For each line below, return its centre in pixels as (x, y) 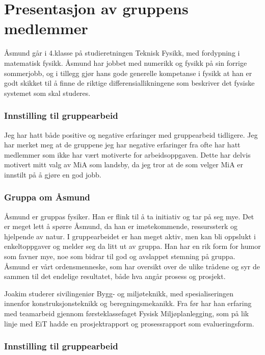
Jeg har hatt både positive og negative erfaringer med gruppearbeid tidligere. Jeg (131, 134)
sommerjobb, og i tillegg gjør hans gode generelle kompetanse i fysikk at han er (128, 73)
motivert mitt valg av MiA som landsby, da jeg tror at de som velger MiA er (124, 164)
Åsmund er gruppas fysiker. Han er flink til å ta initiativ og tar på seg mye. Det (129, 216)
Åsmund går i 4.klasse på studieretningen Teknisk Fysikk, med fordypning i (122, 53)
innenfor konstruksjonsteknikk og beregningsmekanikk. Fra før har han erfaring (128, 303)
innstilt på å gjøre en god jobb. (53, 174)
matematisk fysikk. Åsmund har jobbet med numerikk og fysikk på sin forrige (126, 62)
